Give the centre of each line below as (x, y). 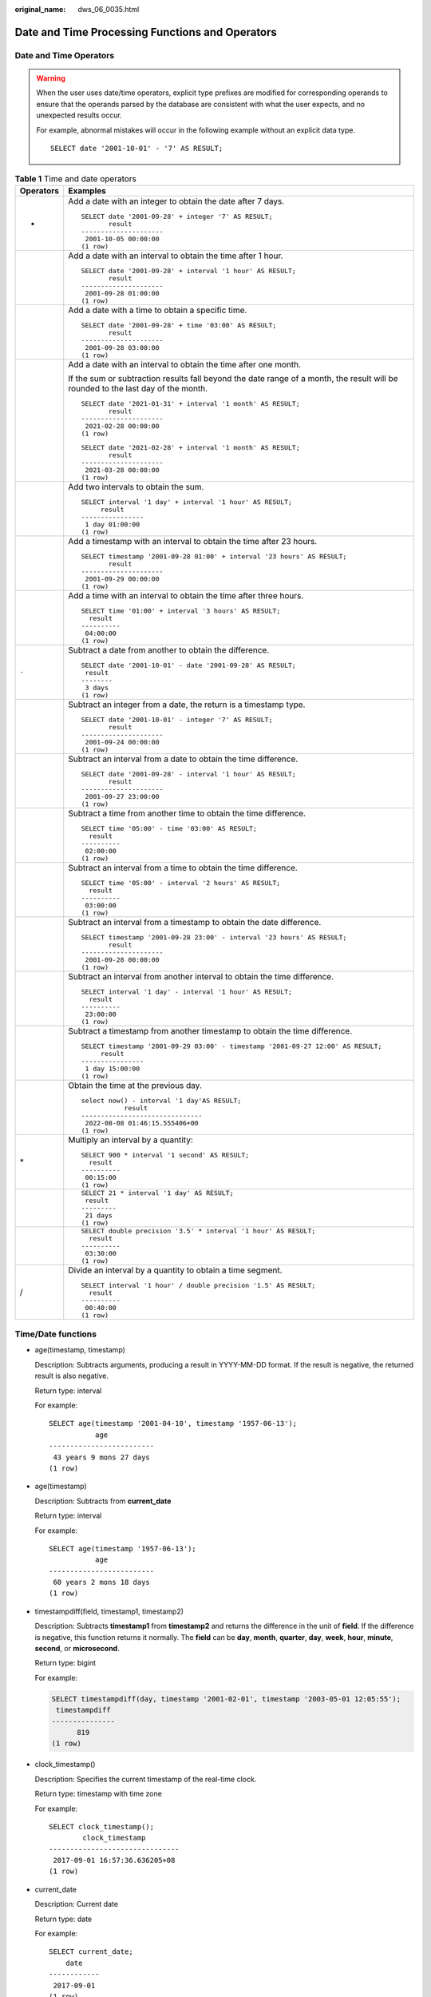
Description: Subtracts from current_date (103, 1501)
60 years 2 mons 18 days (102, 1582)
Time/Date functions (56, 1334)
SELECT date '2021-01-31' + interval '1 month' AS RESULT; (191, 403)
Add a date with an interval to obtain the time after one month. (185, 364)
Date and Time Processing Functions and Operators (146, 32)
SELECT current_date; (91, 1952)
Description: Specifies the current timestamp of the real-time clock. (146, 1779)
